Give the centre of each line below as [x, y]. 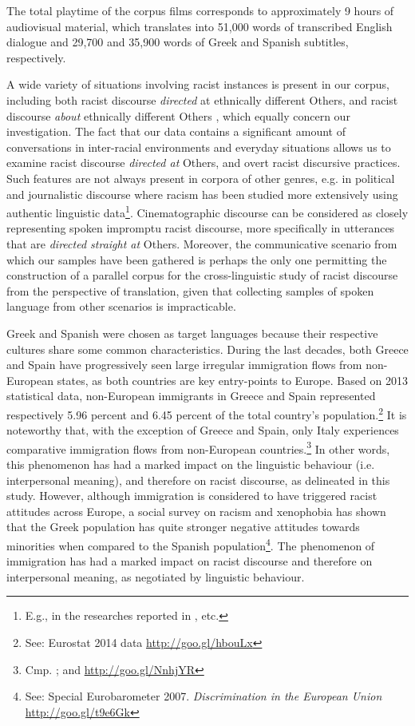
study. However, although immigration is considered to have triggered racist [192, 496]
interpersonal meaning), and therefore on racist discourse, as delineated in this [198, 480]
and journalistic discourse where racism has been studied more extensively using [202, 194]
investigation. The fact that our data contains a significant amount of [176, 131]
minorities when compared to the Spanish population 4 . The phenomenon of [191, 544]
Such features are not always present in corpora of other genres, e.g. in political [201, 178]
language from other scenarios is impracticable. [121, 306]
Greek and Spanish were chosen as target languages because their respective [192, 333]
